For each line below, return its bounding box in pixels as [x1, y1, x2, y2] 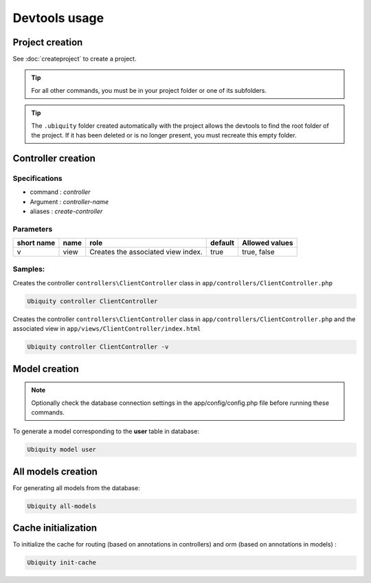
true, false [241, 247, 275, 257]
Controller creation [12, 152, 96, 164]
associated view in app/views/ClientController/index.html [12, 324, 201, 333]
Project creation [12, 36, 83, 48]
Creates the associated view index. [89, 247, 203, 257]
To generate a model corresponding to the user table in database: [12, 427, 199, 436]
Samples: [12, 265, 45, 274]
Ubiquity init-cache [27, 559, 96, 566]
